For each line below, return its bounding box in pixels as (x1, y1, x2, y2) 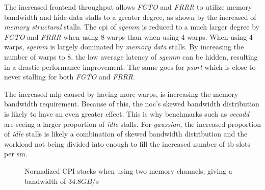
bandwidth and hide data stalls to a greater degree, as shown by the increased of (4, 11, 256, 22)
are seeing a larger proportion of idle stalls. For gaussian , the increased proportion (4, 118, 261, 129)
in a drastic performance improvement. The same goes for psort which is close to (4, 61, 256, 72)
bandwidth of (24, 175, 66, 186)
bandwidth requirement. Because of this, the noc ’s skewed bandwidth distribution (4, 98, 259, 109)
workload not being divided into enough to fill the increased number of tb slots (4, 138, 251, 149)
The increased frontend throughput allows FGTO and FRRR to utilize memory (4, 2, 252, 12)
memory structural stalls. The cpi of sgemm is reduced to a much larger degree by (4, 21, 259, 32)
